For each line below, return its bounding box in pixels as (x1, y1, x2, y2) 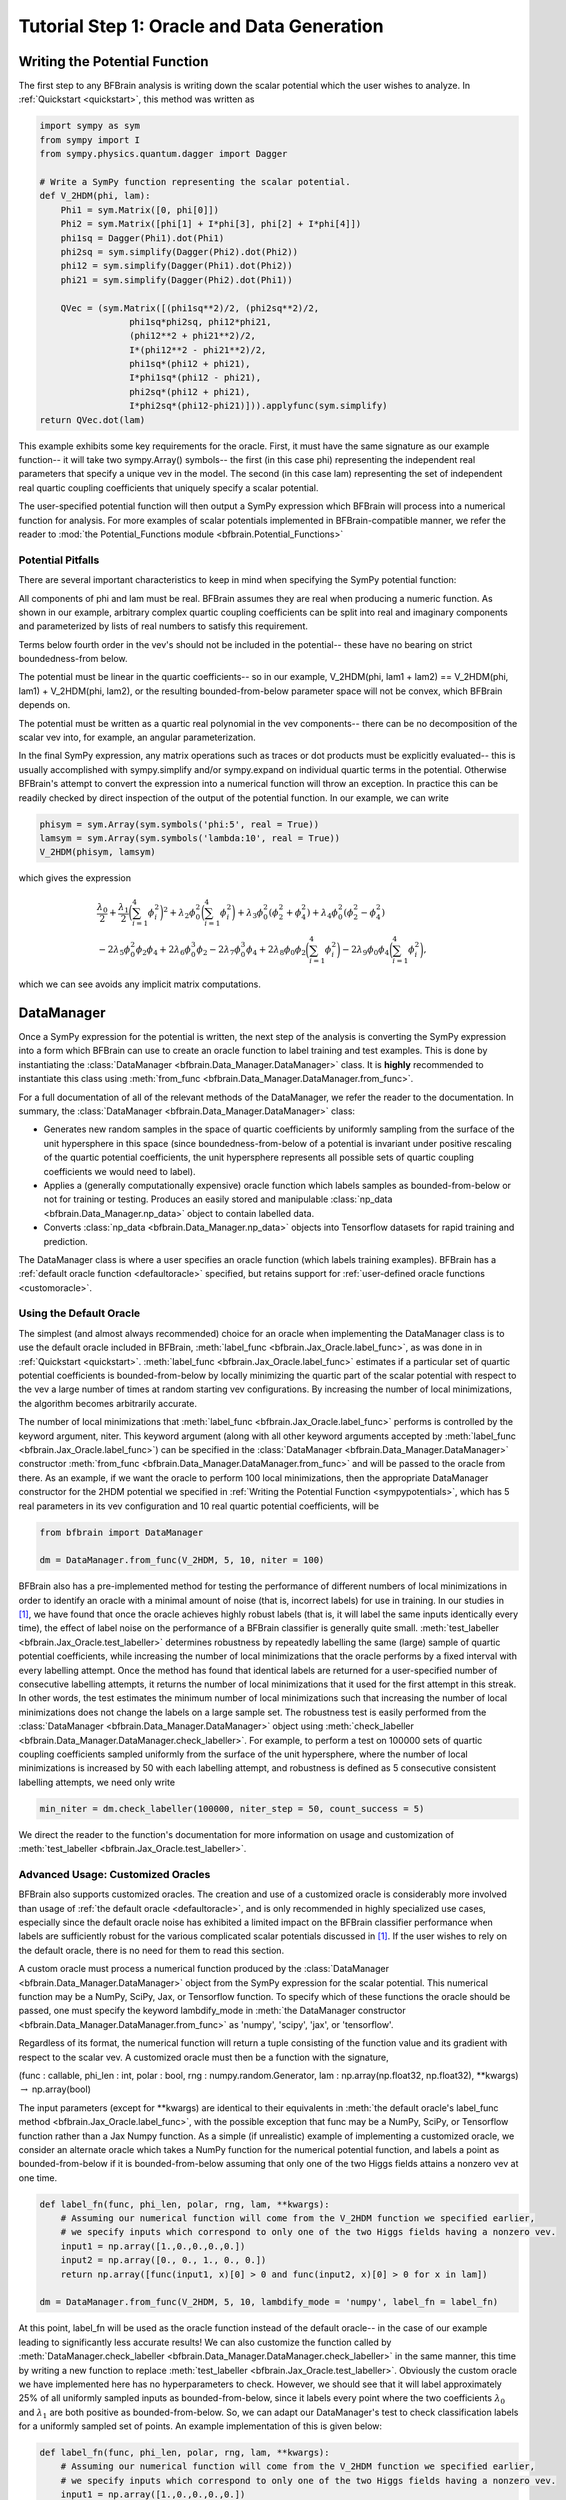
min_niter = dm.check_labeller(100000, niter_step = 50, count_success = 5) (39, 1803, 425, 1814)
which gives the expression (18, 872, 132, 884)
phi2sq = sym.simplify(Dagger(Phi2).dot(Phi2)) (60, 246, 299, 257)
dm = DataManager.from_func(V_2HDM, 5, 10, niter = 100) (39, 1555, 325, 1566)
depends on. (18, 699, 71, 711)
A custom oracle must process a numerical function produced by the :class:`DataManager (18, 1963, 390, 1975)
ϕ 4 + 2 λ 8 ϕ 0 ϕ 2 (246, 944, 307, 958)
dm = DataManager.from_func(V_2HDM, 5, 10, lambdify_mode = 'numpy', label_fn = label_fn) (39, 2296, 499, 2308)
